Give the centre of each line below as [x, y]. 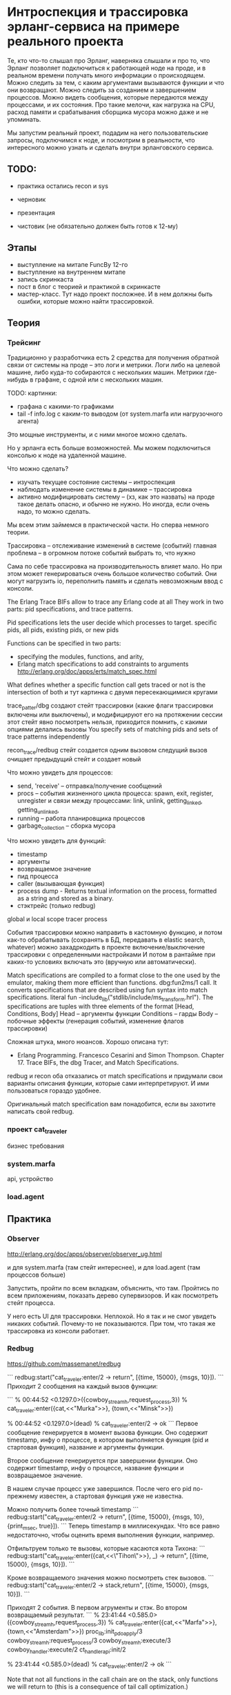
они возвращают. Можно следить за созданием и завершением [102, 90]
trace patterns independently [48, 737]
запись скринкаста [45, 279]
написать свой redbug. [41, 1111]
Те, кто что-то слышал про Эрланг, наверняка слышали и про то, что [109, 60]
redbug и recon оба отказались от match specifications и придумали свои [115, 1076]
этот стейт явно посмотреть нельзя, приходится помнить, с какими [107, 722]
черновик [31, 199]
